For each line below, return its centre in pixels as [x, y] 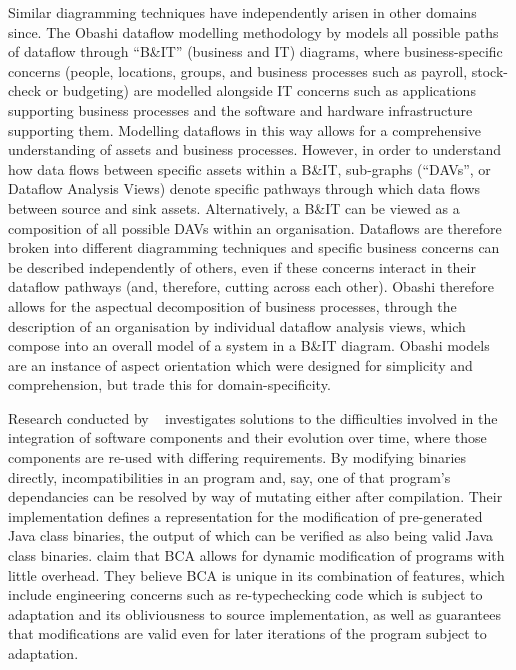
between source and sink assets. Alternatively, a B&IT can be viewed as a [234, 207]
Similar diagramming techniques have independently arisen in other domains [242, 12]
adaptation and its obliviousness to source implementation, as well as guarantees [255, 613]
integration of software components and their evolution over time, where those [247, 437]
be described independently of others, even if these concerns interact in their [242, 266]
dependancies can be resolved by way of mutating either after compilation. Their [255, 496]
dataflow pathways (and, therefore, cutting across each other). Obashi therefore [251, 286]
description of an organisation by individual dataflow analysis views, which [237, 325]
